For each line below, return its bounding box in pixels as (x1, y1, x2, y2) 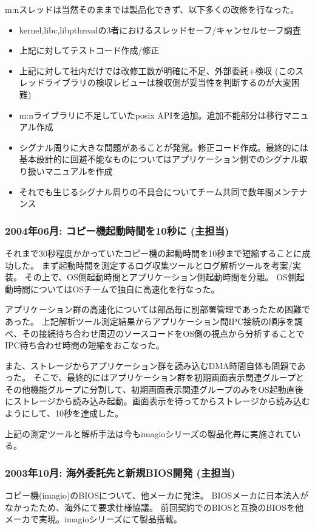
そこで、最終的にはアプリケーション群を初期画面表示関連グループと (33, 371, 304, 384)
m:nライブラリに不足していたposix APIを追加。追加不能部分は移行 (19, 108, 283, 121)
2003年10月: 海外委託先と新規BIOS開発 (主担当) (5, 465, 235, 480)
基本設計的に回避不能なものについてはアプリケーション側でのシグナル (19, 153, 299, 165)
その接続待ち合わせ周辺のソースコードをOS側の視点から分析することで (21, 327, 305, 339)
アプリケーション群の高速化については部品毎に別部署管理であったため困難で (5, 303, 310, 316)
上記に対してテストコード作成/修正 (19, 44, 160, 57)
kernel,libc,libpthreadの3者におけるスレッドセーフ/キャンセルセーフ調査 (19, 23, 301, 36)
